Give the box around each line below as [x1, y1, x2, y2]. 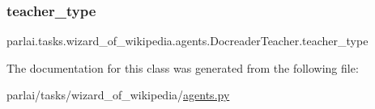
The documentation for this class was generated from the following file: [6, 59, 359, 76]
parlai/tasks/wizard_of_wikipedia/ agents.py [6, 86, 230, 103]
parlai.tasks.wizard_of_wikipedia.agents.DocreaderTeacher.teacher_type [6, 32, 369, 49]
